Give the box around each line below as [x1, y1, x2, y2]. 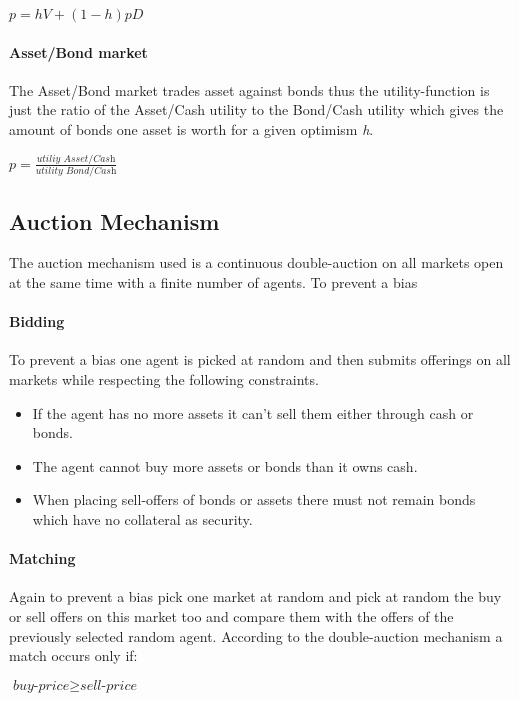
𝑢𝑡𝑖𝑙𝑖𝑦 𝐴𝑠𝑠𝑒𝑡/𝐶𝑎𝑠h [36, 153, 116, 164]
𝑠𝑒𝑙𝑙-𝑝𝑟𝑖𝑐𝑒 [80, 678, 137, 693]
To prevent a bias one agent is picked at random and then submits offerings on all [9, 349, 511, 370]
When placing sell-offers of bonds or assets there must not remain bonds [32, 489, 476, 510]
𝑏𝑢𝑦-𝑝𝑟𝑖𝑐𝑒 [12, 678, 70, 693]
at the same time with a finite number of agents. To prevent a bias [9, 272, 418, 292]
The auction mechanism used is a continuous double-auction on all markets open [9, 252, 504, 273]
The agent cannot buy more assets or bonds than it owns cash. [32, 455, 418, 476]
